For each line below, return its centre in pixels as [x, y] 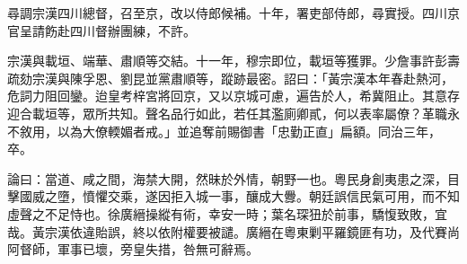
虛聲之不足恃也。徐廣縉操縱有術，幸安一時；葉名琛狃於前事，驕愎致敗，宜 [227, 213]
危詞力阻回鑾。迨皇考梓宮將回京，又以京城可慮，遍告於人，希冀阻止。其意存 [233, 96]
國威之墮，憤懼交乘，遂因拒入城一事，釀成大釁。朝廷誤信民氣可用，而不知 [239, 196]
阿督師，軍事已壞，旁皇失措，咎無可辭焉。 [133, 249]
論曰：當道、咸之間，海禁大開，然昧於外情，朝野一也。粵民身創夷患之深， [227, 178]
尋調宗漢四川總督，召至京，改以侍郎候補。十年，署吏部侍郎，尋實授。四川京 [233, 13]
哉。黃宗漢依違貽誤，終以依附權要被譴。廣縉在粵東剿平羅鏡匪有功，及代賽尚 [233, 231]
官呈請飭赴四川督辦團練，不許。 [101, 30]
